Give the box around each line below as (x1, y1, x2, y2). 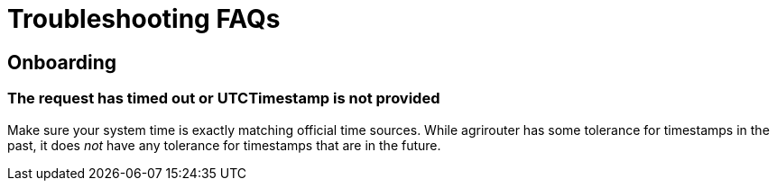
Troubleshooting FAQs (7, 4, 281, 34)
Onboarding (7, 50, 117, 74)
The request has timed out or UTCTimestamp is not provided (7, 89, 440, 108)
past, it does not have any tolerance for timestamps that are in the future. (7, 137, 441, 153)
